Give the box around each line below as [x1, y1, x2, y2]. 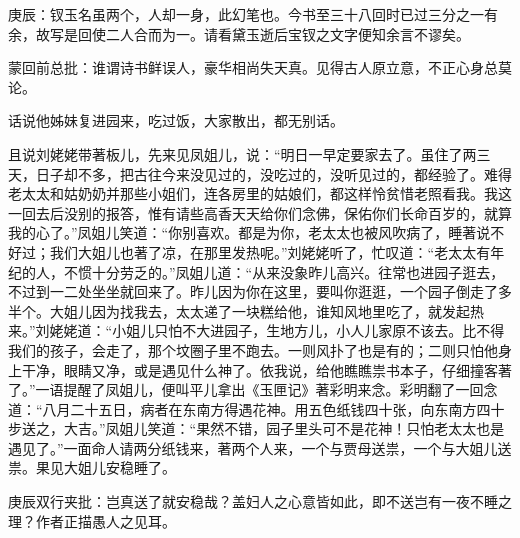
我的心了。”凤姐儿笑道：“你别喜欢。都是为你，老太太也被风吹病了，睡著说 [8, 222, 491, 243]
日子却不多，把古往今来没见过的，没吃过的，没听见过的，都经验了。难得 [35, 163, 512, 184]
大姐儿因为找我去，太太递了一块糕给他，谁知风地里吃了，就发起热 [49, 300, 484, 321]
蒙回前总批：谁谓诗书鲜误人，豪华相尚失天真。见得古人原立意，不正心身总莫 [8, 57, 512, 78]
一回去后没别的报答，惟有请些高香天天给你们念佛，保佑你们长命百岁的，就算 [8, 202, 512, 223]
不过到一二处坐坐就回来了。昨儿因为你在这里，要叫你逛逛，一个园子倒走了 [8, 281, 498, 302]
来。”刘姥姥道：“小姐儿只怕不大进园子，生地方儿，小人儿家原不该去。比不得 [8, 320, 505, 341]
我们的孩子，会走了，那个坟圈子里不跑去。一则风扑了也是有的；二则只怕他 [8, 339, 498, 360]
